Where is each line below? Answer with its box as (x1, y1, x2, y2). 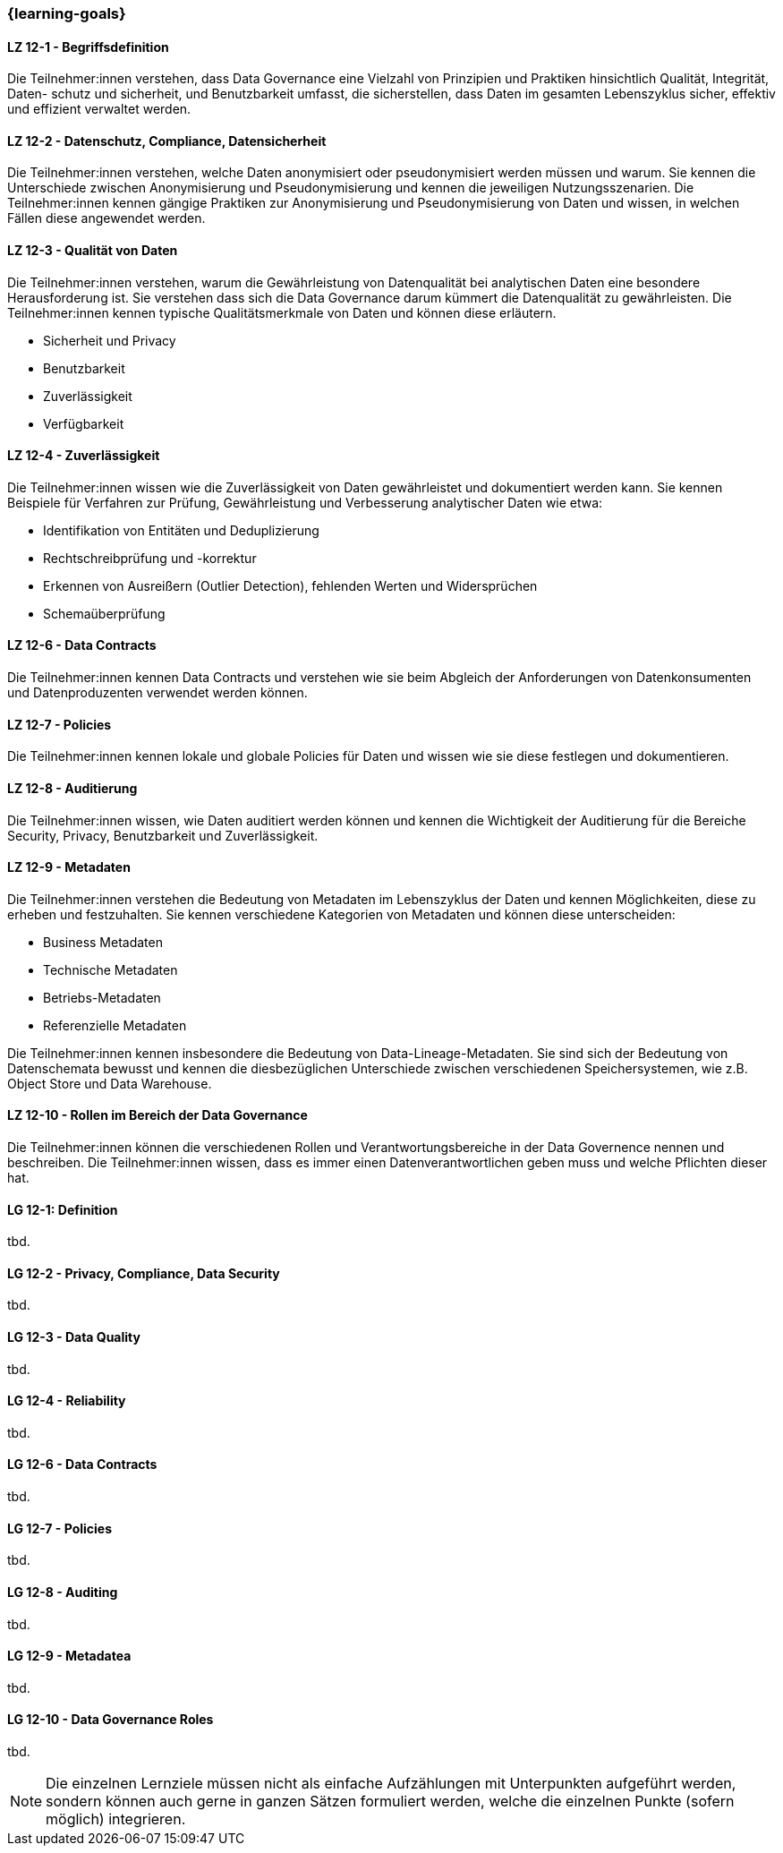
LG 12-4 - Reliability (7, 1393, 126, 1409)
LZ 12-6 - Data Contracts (7, 637, 157, 653)
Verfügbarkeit (43, 415, 124, 431)
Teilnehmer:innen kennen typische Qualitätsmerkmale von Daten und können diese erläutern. (7, 304, 557, 320)
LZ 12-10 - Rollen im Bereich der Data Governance (7, 1107, 308, 1123)
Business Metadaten (43, 934, 163, 950)
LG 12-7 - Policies (7, 1520, 113, 1536)
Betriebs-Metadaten (43, 989, 161, 1005)
